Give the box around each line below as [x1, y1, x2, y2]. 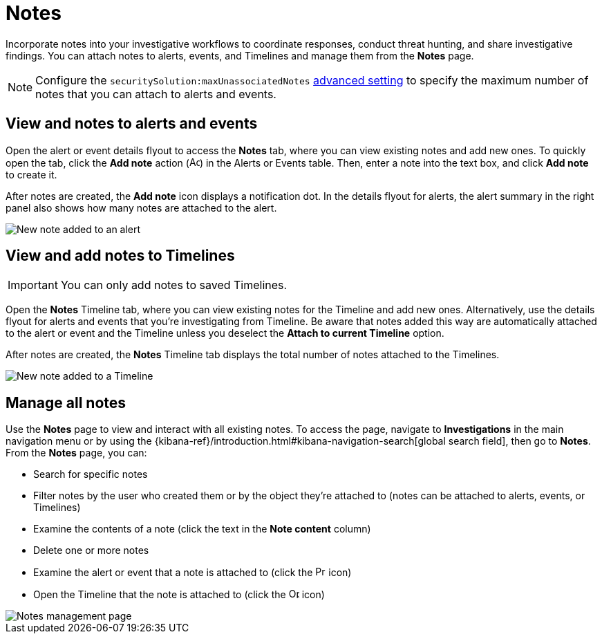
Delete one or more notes [33, 544, 149, 557]
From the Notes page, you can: [6, 447, 147, 459]
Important [8, 278, 58, 293]
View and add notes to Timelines [6, 247, 235, 265]
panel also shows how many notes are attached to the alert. [6, 201, 277, 214]
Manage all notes [6, 393, 126, 411]
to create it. [6, 168, 57, 180]
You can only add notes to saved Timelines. [60, 278, 288, 293]
